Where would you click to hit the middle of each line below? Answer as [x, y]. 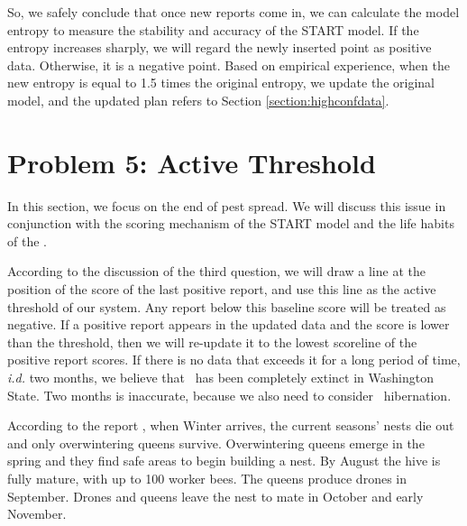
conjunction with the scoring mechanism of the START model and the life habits [231, 223]
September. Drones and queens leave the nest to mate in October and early [215, 496]
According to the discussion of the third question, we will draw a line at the [216, 271]
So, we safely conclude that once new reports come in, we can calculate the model [233, 12]
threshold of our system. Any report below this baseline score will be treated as [227, 306]
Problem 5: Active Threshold [192, 162]
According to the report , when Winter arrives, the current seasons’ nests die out [231, 425]
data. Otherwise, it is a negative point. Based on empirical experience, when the [229, 65]
